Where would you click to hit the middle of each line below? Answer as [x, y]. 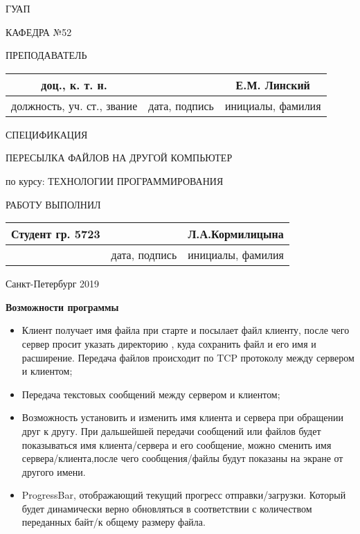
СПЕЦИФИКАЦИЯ [47, 134]
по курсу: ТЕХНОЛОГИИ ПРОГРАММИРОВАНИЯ [115, 180]
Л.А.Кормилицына [236, 234]
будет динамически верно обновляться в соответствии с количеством [167, 508]
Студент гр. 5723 [56, 234]
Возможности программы [62, 306]
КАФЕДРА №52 [39, 32]
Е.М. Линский [273, 84]
